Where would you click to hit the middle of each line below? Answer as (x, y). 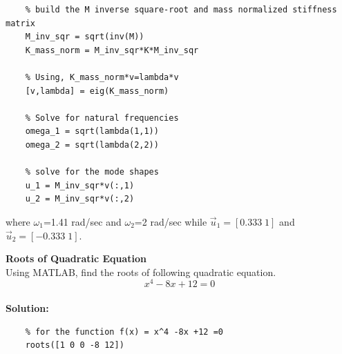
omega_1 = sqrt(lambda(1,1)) (92, 131)
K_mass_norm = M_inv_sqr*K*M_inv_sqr (112, 50)
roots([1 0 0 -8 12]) (75, 345)
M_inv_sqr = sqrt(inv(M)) (85, 37)
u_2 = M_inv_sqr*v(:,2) (80, 199)
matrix (20, 23)
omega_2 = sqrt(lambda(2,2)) (92, 145)
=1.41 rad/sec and (82, 221)
